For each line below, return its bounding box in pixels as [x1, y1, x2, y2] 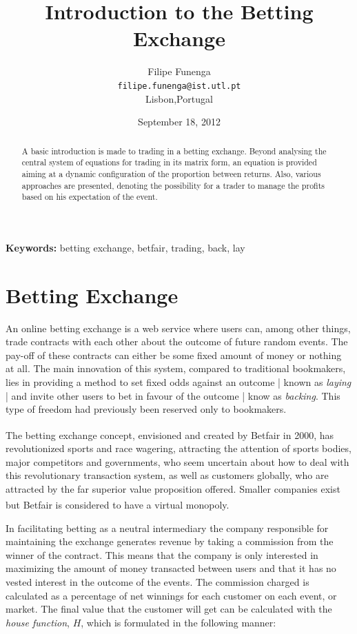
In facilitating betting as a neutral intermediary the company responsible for [6, 520, 329, 535]
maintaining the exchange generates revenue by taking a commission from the [6, 534, 334, 549]
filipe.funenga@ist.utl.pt [117, 81, 241, 91]
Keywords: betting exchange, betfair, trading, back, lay [6, 240, 245, 254]
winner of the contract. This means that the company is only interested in [6, 547, 318, 562]
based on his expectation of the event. [21, 191, 158, 203]
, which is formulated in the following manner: [81, 615, 276, 629]
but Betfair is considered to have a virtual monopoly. [6, 497, 229, 511]
